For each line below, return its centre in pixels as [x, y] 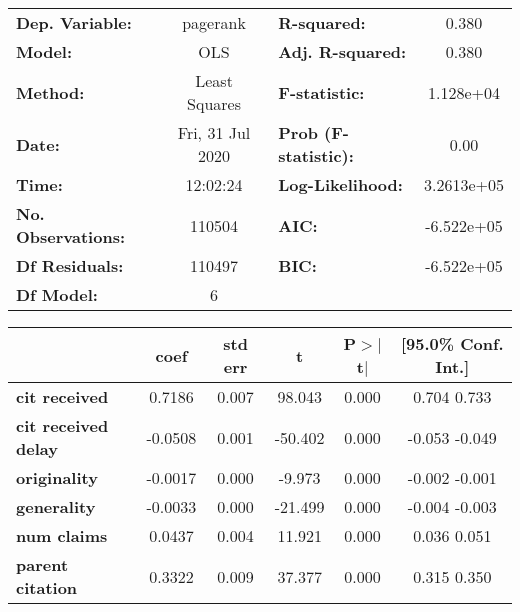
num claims [62, 535]
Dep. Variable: [74, 22]
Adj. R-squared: [342, 51]
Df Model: [57, 294]
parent [42, 564]
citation [47, 587]
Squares [214, 103]
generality [56, 506]
